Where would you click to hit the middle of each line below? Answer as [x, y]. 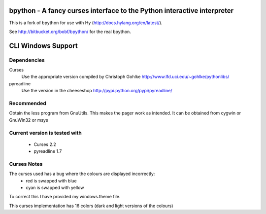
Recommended [28, 103]
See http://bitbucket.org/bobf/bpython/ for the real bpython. [70, 32]
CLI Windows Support [44, 46]
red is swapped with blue [51, 180]
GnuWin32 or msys [29, 120]
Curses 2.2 [45, 144]
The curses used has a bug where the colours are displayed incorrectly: [82, 174]
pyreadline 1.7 [48, 151]
